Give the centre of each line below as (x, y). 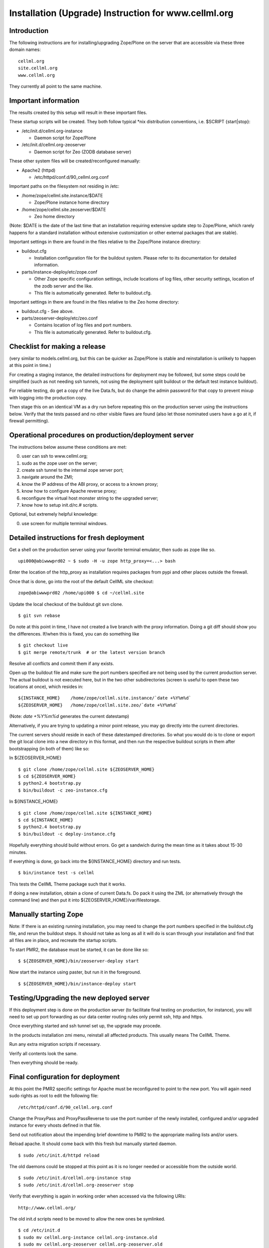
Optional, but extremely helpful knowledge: (54, 514)
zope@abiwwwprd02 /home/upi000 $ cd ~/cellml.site (81, 593)
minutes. (18, 852)
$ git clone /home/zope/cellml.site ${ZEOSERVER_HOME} (86, 769)
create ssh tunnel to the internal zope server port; (73, 470)
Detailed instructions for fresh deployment (77, 537)
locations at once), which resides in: (46, 687)
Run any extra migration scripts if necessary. (55, 1044)
